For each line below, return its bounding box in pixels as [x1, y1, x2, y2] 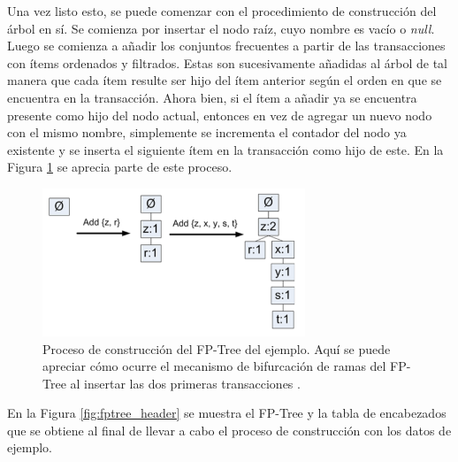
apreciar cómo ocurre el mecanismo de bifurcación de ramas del [42, 357, 386, 375]
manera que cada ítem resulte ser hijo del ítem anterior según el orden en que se [7, 71, 442, 89]
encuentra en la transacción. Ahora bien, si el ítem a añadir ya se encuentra [7, 88, 417, 106]
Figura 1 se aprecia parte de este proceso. [7, 158, 233, 176]
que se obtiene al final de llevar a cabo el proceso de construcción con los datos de [7, 420, 452, 439]
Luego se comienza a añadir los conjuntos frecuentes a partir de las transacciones [7, 36, 446, 55]
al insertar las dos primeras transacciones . [70, 373, 301, 392]
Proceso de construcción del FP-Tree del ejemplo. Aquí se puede [42, 339, 391, 358]
